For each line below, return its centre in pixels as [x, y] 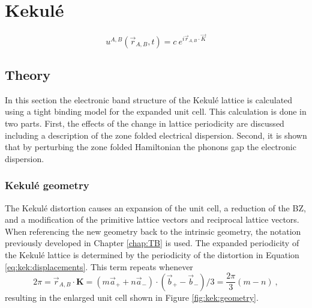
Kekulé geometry [47, 185]
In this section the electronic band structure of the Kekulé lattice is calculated [149, 99]
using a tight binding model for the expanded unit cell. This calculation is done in [156, 111]
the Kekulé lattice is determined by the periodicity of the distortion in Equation [152, 254]
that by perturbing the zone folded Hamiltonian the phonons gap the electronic [151, 147]
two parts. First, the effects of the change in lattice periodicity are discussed [145, 123]
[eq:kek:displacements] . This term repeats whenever [99, 266]
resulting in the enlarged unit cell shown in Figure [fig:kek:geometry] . [132, 297]
